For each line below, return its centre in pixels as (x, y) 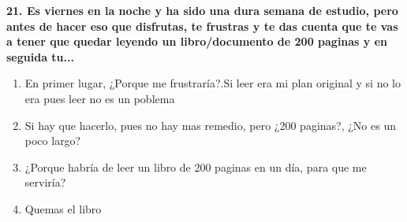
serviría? (45, 182)
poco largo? (53, 141)
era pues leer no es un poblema (100, 98)
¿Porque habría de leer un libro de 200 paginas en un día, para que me (196, 166)
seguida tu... (40, 56)
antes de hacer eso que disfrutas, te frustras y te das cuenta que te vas (202, 26)
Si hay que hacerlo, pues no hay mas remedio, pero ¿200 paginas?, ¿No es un (210, 125)
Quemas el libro (63, 208)
